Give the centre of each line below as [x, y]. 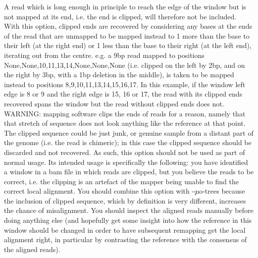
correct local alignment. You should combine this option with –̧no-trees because [125, 191]
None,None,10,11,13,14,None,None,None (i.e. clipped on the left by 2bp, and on [125, 65]
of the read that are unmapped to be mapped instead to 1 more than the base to [127, 35]
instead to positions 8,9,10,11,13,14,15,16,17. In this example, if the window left [125, 84]
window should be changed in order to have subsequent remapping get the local [125, 230]
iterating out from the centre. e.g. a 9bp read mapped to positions [104, 55]
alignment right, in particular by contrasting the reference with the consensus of [126, 239]
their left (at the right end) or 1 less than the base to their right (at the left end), [128, 45]
